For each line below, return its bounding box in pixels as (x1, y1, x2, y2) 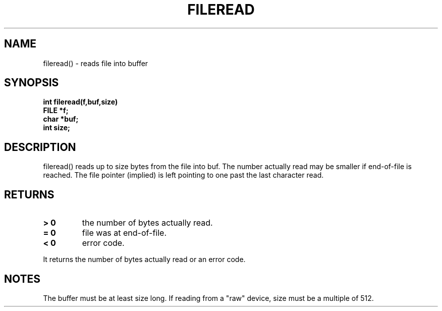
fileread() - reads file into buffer (43, 59, 148, 68)
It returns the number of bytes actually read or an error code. (43, 255, 246, 264)
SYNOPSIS (4, 76, 59, 89)
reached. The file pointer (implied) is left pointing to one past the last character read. (43, 171, 324, 180)
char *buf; (43, 115, 79, 124)
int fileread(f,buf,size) (43, 97, 118, 107)
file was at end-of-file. (82, 228, 167, 238)
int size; (43, 123, 70, 132)
